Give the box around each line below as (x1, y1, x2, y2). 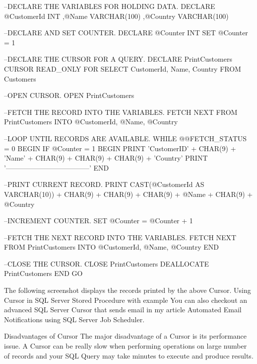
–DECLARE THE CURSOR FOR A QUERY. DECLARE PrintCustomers (4, 54, 232, 64)
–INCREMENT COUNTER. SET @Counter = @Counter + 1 (4, 215, 193, 226)
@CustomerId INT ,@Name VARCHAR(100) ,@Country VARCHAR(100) (4, 10, 229, 21)
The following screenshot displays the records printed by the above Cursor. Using (4, 285, 251, 295)
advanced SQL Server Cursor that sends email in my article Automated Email (4, 304, 242, 315)
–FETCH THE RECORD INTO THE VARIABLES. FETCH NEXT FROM (4, 106, 238, 117)
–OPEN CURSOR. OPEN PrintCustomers (4, 90, 134, 100)
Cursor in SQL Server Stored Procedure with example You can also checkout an (4, 294, 248, 305)
